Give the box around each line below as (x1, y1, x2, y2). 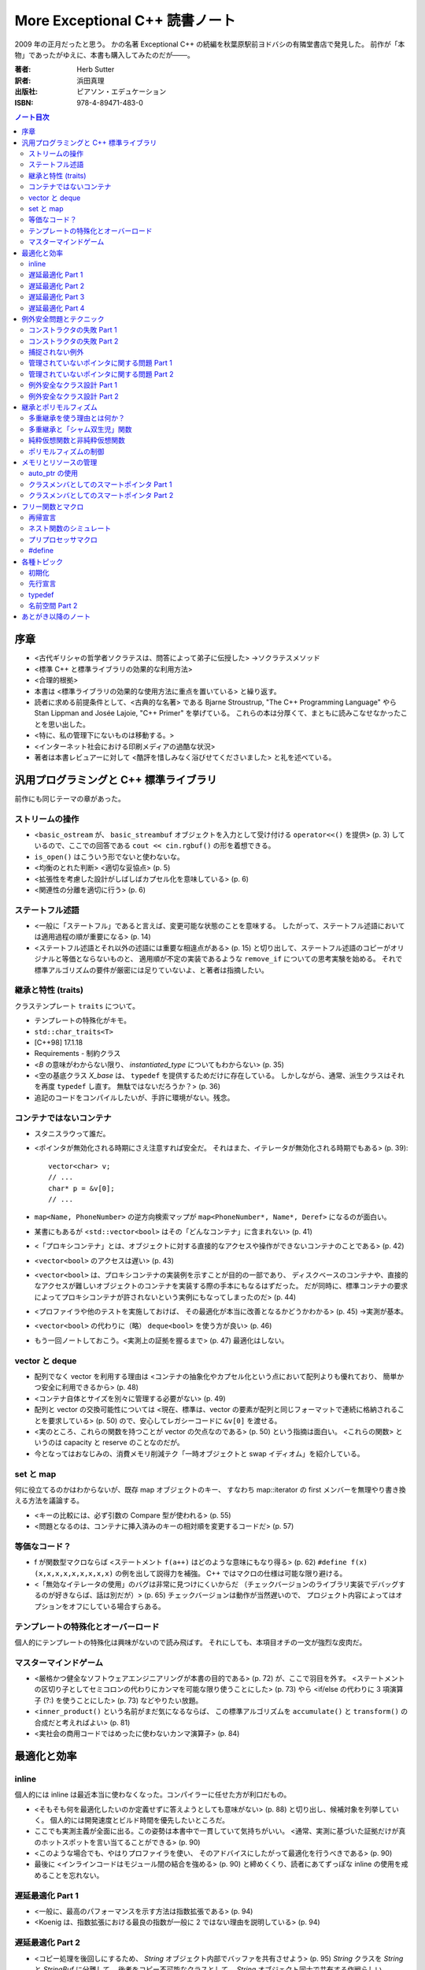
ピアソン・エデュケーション (76, 87, 167, 96)
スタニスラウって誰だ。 (34, 1129, 110, 1138)
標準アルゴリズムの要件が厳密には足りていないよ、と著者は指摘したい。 (34, 965, 269, 975)
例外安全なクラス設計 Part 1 (28, 381, 118, 390)
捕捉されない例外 (28, 348, 84, 357)
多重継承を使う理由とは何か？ (28, 414, 125, 423)
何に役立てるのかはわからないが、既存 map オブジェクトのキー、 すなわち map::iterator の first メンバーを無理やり (14, 1485, 386, 1494)
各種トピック (21, 556, 63, 567)
